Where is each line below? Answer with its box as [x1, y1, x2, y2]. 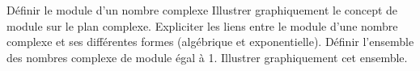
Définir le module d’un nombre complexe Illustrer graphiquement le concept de [6, 2, 398, 18]
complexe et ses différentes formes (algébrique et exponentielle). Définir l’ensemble [6, 33, 414, 50]
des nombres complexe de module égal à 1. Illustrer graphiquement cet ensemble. [6, 48, 408, 65]
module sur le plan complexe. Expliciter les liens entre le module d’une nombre [6, 17, 398, 34]
